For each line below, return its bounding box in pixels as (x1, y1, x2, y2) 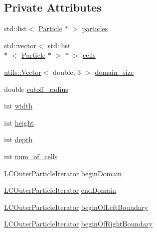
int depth (4, 134, 33, 145)
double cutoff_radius (4, 83, 68, 94)
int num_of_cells (4, 151, 58, 161)
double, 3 (53, 66, 81, 77)
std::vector (4, 40, 36, 50)
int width (4, 100, 33, 111)
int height (4, 117, 34, 128)
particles (82, 23, 108, 34)
